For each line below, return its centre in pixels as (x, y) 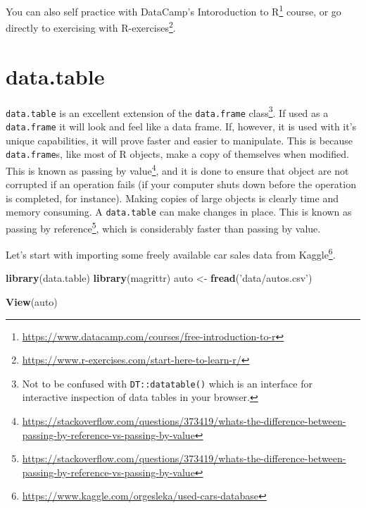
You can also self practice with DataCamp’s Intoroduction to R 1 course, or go (173, 10)
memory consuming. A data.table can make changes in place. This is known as (179, 212)
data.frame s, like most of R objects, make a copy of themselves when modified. (177, 154)
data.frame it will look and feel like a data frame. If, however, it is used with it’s (181, 126)
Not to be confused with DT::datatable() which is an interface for (167, 383)
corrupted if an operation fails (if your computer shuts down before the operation (181, 184)
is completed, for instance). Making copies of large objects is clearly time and (172, 198)
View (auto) (32, 302)
